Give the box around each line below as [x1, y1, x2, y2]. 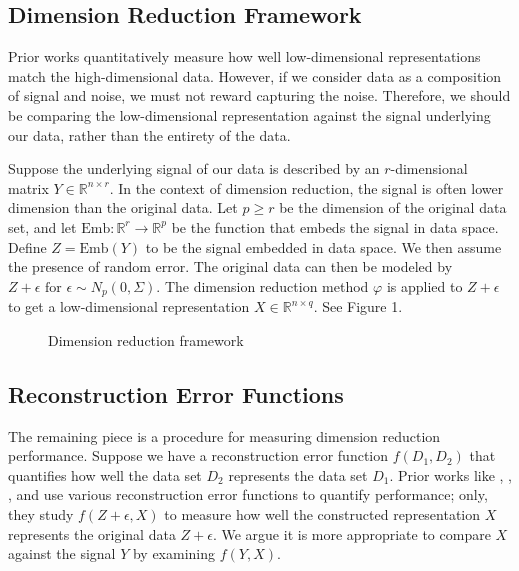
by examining [132, 543, 216, 564]
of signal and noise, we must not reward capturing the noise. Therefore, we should [8, 85, 511, 106]
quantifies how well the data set [8, 464, 202, 485]
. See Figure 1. [313, 296, 403, 317]
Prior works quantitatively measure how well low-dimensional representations [8, 46, 481, 67]
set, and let [8, 216, 77, 237]
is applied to [386, 275, 463, 296]
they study [8, 503, 74, 524]
